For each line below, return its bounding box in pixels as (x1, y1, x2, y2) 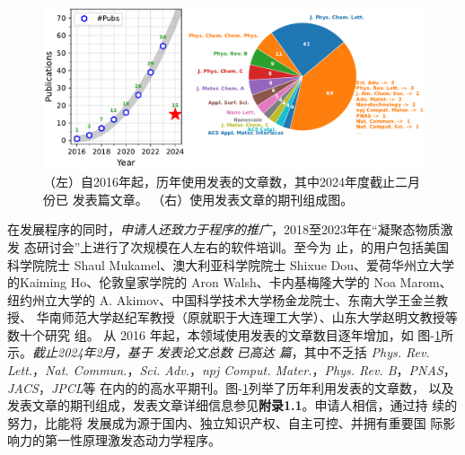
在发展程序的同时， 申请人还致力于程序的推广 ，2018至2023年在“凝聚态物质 (7, 220, 441, 239)
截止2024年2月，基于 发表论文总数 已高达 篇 (32, 343, 292, 362)
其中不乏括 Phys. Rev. (303, 343, 430, 362)
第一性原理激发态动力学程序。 (44, 431, 221, 450)
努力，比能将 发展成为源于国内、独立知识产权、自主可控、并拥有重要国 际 (7, 413, 443, 432)
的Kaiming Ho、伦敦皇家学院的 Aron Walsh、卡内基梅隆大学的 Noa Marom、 (7, 273, 452, 292)
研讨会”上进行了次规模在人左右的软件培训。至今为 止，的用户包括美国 (36, 237, 449, 256)
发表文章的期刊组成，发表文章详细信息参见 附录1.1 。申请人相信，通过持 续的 (7, 396, 458, 415)
